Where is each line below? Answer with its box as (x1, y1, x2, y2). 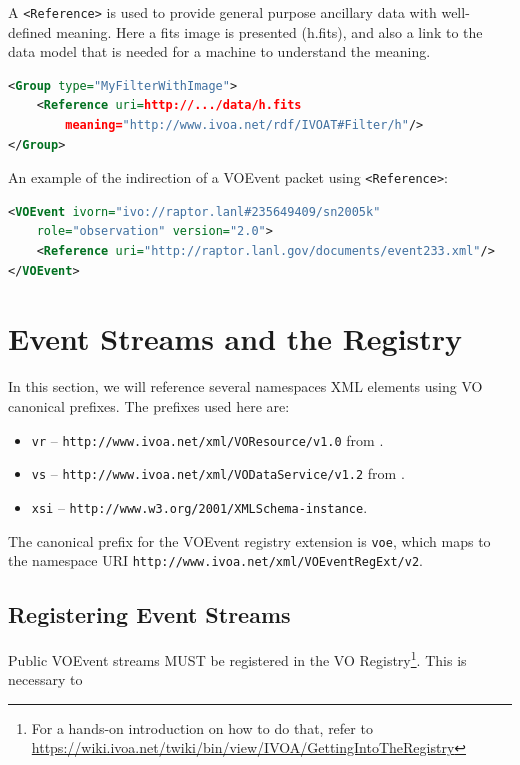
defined (8, 21, 52, 42)
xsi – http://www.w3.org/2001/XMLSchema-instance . (31, 496, 368, 517)
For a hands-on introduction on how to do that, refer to (31, 717, 373, 738)
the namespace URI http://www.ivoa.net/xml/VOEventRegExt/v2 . (8, 550, 423, 571)
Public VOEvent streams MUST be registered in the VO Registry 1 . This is (8, 647, 467, 670)
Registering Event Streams (8, 599, 291, 630)
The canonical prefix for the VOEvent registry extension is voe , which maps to (8, 530, 491, 551)
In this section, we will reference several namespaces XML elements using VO (8, 376, 483, 397)
